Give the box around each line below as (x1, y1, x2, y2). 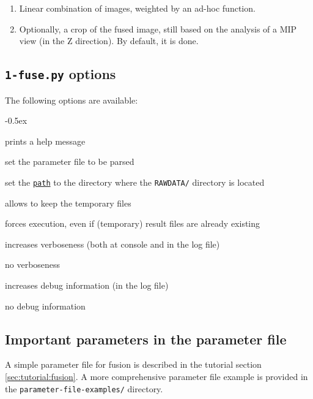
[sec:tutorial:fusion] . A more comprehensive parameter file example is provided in (5, 370, 308, 382)
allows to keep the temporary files (5, 196, 131, 209)
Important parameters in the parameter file (5, 329, 287, 348)
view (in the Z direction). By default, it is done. (19, 34, 199, 47)
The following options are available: (5, 93, 138, 106)
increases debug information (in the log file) (5, 278, 169, 291)
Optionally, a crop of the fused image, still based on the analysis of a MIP (19, 22, 297, 35)
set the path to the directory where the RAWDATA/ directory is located (5, 175, 265, 188)
